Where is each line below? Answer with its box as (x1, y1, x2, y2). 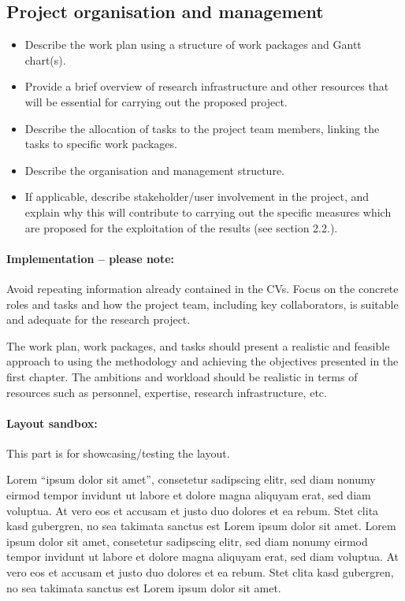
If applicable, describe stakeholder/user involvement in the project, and (24, 188, 370, 205)
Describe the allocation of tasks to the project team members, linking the (24, 120, 380, 136)
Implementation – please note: (6, 250, 174, 266)
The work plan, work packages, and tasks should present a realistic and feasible (6, 337, 390, 354)
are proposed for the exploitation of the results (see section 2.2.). (24, 219, 338, 236)
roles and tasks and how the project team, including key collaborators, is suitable (6, 295, 399, 312)
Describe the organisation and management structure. (24, 161, 284, 178)
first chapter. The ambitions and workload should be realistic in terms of (6, 368, 358, 384)
